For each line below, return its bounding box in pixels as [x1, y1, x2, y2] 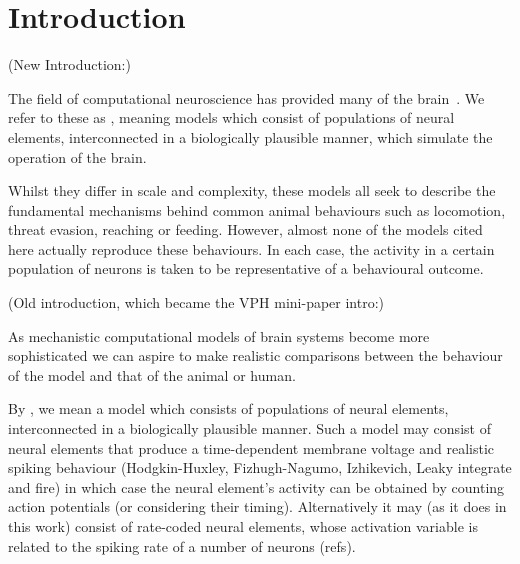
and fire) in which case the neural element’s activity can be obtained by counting [8, 476, 505, 497]
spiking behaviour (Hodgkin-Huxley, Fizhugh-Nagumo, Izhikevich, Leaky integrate [8, 457, 512, 478]
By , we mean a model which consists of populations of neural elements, [8, 398, 449, 419]
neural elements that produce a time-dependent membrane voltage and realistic [8, 437, 495, 458]
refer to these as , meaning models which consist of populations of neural [8, 107, 455, 128]
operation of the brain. [8, 146, 147, 167]
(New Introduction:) [8, 54, 131, 75]
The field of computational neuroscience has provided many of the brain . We [8, 87, 485, 108]
